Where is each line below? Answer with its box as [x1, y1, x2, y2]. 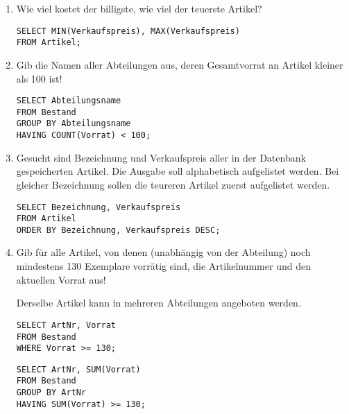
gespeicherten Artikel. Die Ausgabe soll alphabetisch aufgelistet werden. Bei [16, 164, 339, 178]
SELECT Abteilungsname [16, 96, 121, 106]
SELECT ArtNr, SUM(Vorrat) [16, 364, 141, 374]
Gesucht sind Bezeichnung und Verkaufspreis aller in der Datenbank [16, 150, 306, 164]
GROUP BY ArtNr [16, 388, 87, 398]
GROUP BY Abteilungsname [16, 119, 131, 129]
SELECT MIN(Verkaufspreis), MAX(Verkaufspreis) [16, 26, 240, 36]
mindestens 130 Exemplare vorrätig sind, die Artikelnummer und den [16, 259, 311, 273]
